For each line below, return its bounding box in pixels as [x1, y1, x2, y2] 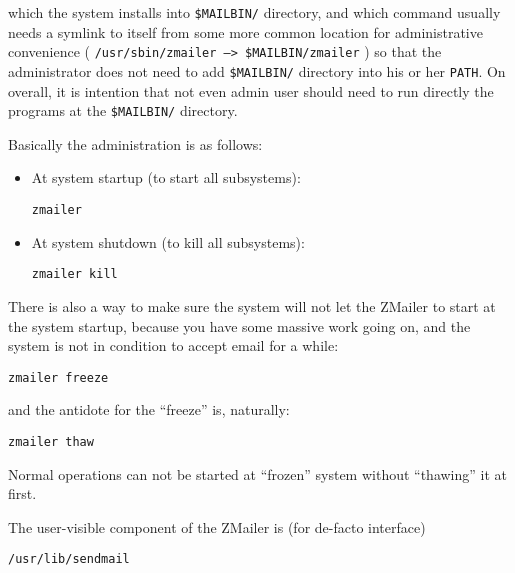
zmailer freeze [8, 370, 109, 385]
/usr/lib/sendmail [8, 552, 130, 567]
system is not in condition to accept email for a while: [8, 335, 339, 356]
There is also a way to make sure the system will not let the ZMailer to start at [8, 295, 496, 316]
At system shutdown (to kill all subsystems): [31, 231, 305, 252]
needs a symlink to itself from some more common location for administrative [8, 21, 483, 42]
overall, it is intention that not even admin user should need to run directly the [8, 80, 494, 101]
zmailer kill [31, 267, 118, 282]
